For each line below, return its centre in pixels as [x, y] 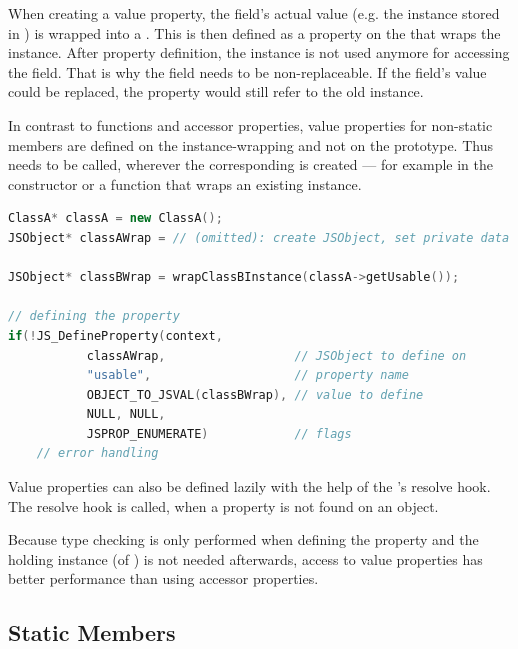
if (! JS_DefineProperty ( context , [115, 335]
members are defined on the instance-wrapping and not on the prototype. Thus [250, 144]
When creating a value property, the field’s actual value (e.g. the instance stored [254, 13]
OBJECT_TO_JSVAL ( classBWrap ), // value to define [255, 394]
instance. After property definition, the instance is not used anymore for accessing [259, 52]
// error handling [97, 453]
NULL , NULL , [126, 414]
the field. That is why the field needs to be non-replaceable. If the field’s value [247, 71]
